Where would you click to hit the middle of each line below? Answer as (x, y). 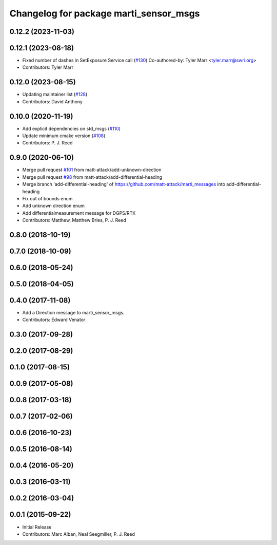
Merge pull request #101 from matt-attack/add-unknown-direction (92, 170)
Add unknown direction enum (53, 206)
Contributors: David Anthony (53, 101)
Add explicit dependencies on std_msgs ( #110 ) (71, 128)
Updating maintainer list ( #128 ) (55, 95)
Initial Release (37, 527)
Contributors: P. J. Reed (47, 143)
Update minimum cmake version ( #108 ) (64, 136)
